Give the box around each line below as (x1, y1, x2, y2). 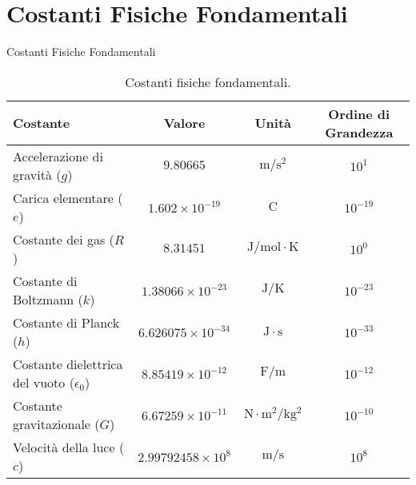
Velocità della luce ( (13, 437, 125, 456)
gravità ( (13, 165, 62, 184)
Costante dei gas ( (13, 229, 114, 248)
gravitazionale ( (13, 414, 100, 433)
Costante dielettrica (13, 354, 123, 373)
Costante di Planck (13, 312, 120, 332)
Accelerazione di (13, 146, 103, 165)
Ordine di (328, 104, 390, 123)
